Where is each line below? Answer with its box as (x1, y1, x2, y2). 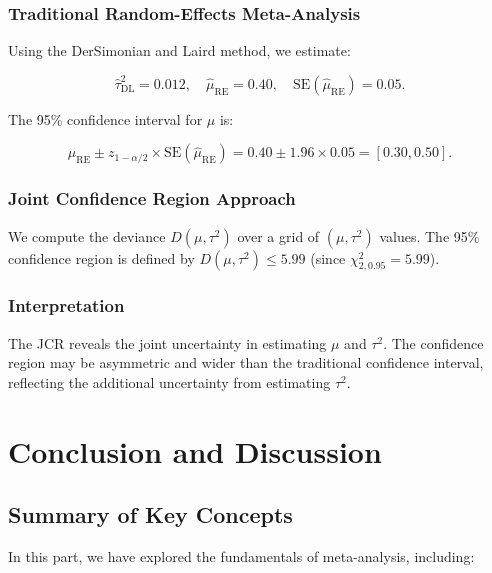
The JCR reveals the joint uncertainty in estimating (8, 332, 327, 353)
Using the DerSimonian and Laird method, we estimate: (8, 40, 351, 61)
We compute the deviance (8, 225, 166, 246)
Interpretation (8, 293, 125, 318)
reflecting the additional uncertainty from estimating (8, 371, 331, 392)
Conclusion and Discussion (8, 430, 382, 471)
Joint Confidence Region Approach (8, 186, 296, 211)
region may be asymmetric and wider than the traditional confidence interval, (8, 352, 484, 373)
